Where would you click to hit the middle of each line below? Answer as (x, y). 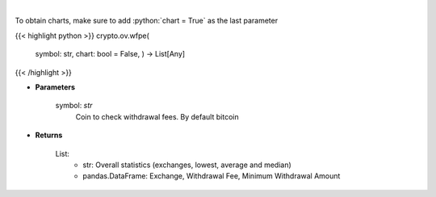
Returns (49, 135)
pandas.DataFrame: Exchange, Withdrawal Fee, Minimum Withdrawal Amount (212, 176)
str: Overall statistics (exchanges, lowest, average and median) (187, 165)
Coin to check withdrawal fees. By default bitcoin (157, 116)
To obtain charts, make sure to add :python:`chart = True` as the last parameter (147, 21)
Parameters (55, 87)
